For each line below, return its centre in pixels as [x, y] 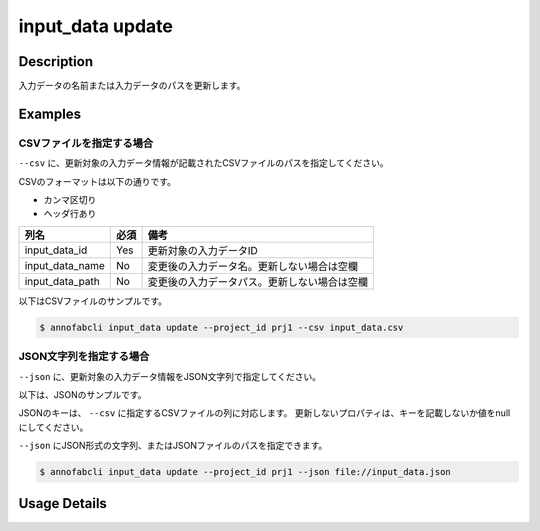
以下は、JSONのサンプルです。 [82, 394]
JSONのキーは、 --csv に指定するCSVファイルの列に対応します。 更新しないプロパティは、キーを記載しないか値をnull [264, 413]
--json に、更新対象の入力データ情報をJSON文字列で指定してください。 [170, 376]
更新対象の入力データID [203, 250]
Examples [50, 113]
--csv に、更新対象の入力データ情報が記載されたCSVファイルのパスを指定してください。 [203, 163]
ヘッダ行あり [70, 214]
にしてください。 [53, 427]
